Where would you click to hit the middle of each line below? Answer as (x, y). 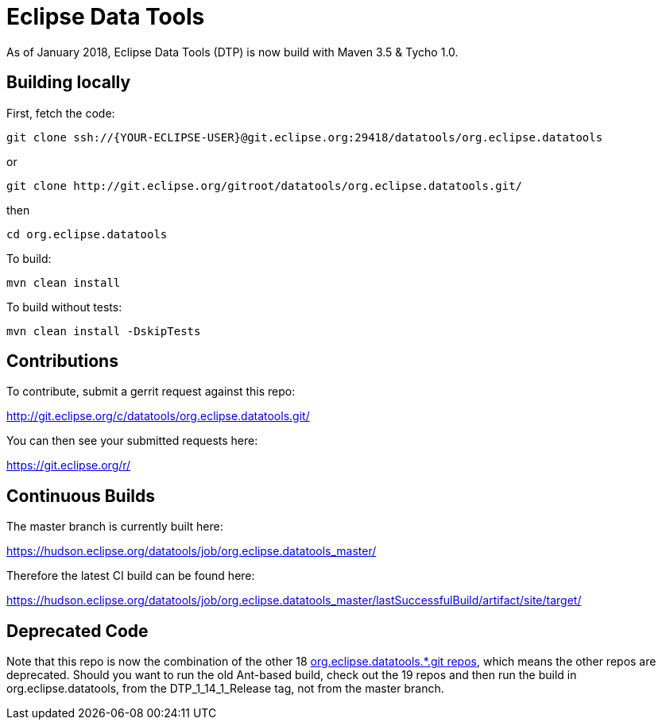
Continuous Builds (81, 496)
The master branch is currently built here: (115, 527)
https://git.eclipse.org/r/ (69, 465)
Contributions (62, 361)
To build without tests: (64, 307)
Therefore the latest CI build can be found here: (131, 576)
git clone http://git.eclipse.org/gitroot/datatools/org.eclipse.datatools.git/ (265, 185)
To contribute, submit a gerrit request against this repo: (151, 392)
